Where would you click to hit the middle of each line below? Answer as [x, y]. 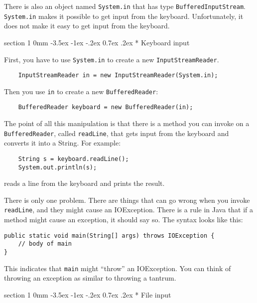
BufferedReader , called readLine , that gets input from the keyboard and [117, 133]
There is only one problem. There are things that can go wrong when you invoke [127, 200]
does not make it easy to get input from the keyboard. [87, 26]
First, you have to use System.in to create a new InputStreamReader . [112, 59]
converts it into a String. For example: [63, 143]
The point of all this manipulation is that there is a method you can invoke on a [127, 123]
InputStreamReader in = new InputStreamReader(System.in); [118, 76]
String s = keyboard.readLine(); [73, 159]
